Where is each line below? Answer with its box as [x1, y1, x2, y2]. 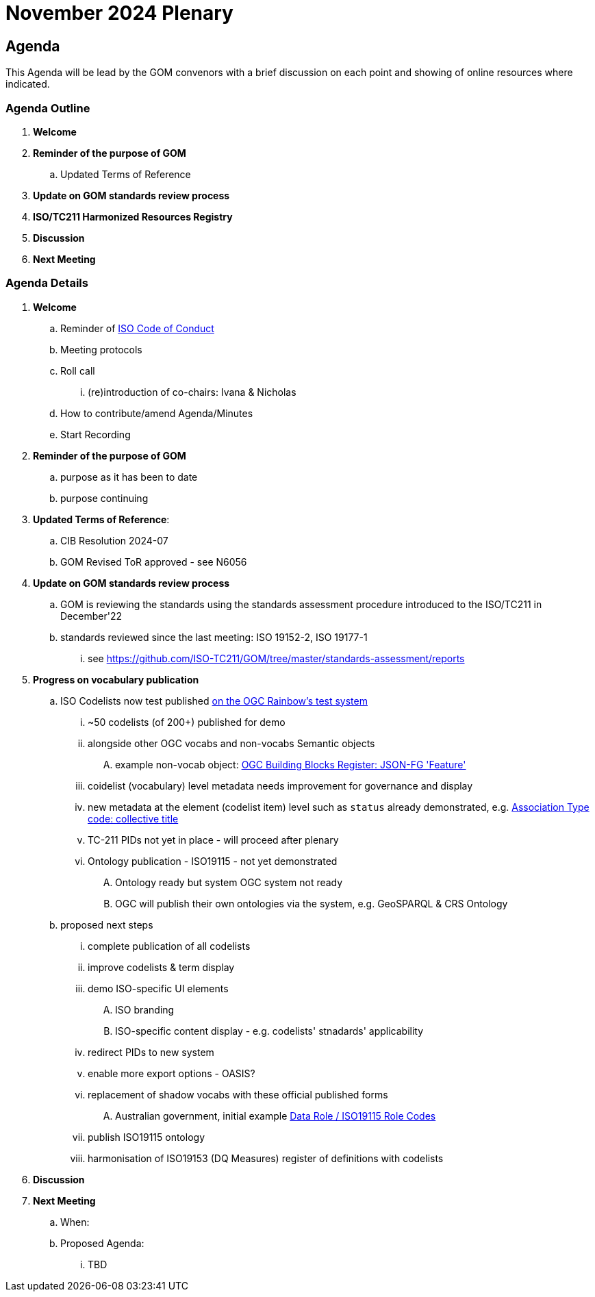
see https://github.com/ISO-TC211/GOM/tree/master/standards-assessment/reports [88, 652, 465, 664]
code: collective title [88, 812, 179, 824]
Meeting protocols [60, 343, 142, 355]
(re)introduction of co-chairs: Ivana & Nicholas [88, 386, 296, 398]
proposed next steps [60, 918, 153, 931]
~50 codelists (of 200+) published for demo [88, 716, 286, 728]
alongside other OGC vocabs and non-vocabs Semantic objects [88, 737, 375, 749]
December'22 [60, 609, 122, 622]
